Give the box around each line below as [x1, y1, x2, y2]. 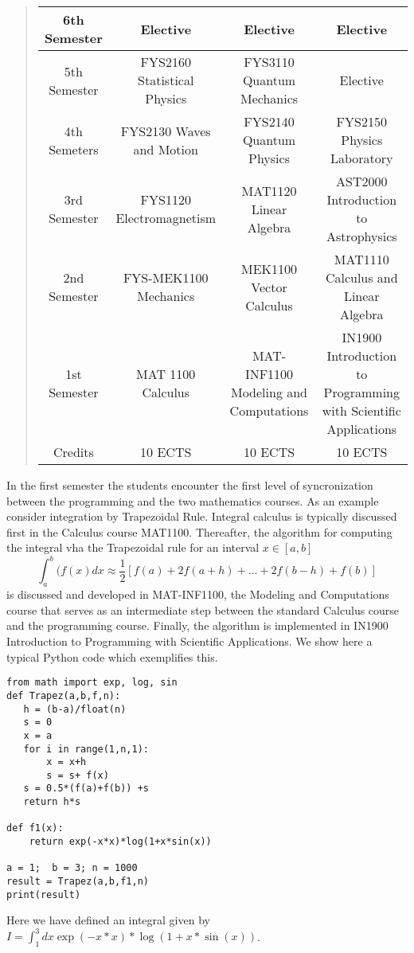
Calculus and [325, 268, 398, 287]
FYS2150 [336, 112, 387, 131]
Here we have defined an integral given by [6, 912, 210, 928]
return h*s [23, 796, 81, 808]
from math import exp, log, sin [6, 677, 178, 689]
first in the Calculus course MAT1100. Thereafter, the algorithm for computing [6, 523, 393, 540]
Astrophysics [326, 227, 397, 245]
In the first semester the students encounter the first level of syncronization [6, 477, 373, 493]
